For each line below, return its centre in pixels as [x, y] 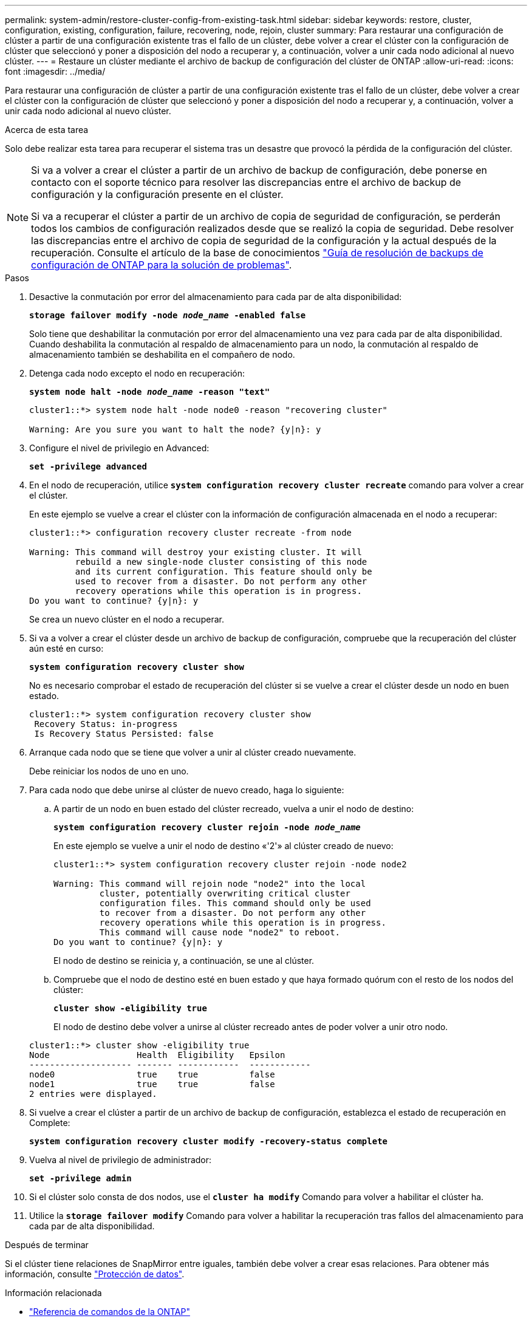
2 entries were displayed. [93, 1094]
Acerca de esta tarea [47, 130]
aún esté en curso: [66, 648]
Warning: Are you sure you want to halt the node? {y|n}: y [175, 429]
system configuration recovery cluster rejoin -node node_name [207, 827]
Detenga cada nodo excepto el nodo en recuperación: [137, 373]
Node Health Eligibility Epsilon [157, 1055]
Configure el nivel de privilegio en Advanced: [119, 448]
